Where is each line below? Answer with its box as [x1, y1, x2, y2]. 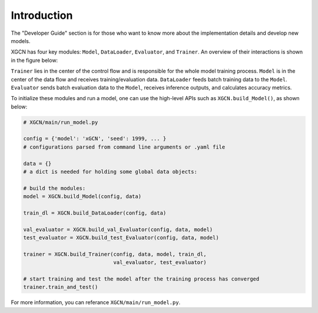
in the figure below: [11, 57, 58, 64]
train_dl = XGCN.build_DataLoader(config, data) [23, 209, 167, 216]
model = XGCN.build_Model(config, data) [23, 193, 141, 200]
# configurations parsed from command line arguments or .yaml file [23, 143, 226, 150]
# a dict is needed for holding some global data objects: [23, 169, 197, 175]
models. [11, 37, 31, 44]
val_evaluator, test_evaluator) [113, 259, 207, 266]
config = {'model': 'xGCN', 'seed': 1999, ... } [23, 136, 167, 142]
